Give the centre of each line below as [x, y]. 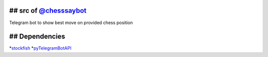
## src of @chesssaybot [48, 11]
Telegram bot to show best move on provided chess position [71, 23]
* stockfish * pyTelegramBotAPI [40, 48]
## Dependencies [37, 37]
